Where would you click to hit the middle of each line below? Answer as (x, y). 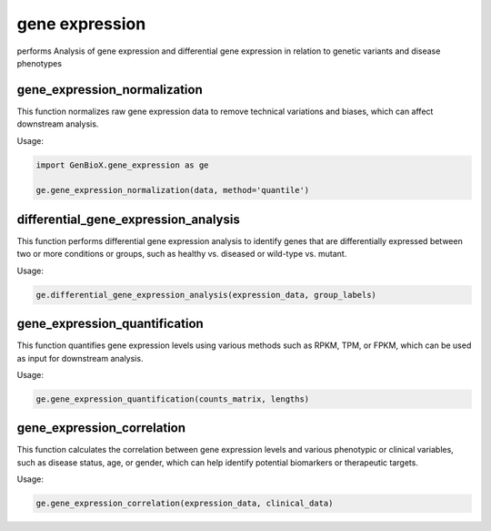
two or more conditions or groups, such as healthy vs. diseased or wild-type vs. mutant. (182, 254)
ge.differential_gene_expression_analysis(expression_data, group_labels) (206, 295)
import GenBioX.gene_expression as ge (122, 165)
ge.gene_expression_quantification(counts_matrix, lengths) (173, 399)
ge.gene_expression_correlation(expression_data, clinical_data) (185, 504)
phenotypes (40, 63)
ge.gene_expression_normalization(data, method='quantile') (173, 190)
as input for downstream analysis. (80, 358)
